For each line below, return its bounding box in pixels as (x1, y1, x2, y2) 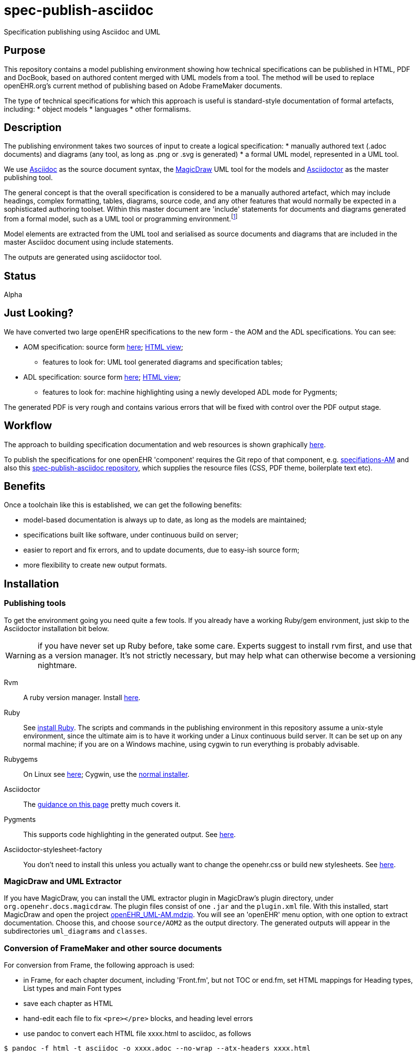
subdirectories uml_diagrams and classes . (4, 927, 147, 936)
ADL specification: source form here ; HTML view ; (23, 372, 181, 381)
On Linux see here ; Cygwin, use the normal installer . (23, 770, 190, 778)
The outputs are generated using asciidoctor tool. (4, 253, 162, 262)
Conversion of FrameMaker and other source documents (4, 943, 222, 953)
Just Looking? (4, 307, 74, 319)
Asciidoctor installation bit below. (4, 624, 109, 633)
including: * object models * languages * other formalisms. (4, 104, 191, 113)
